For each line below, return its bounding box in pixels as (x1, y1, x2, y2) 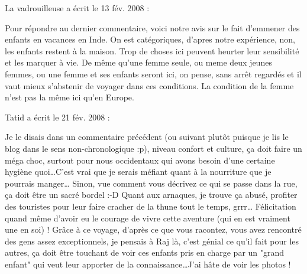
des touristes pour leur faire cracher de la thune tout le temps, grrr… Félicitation (5, 200, 296, 212)
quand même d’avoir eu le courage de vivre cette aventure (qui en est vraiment (5, 211, 290, 224)
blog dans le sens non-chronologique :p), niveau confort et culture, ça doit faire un (5, 142, 302, 154)
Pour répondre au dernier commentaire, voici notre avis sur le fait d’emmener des (5, 21, 300, 34)
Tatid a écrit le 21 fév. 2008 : (5, 110, 110, 123)
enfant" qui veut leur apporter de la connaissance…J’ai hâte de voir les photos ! (5, 257, 291, 270)
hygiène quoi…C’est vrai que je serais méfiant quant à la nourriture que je (5, 165, 272, 178)
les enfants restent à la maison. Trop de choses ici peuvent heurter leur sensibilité (5, 44, 299, 57)
